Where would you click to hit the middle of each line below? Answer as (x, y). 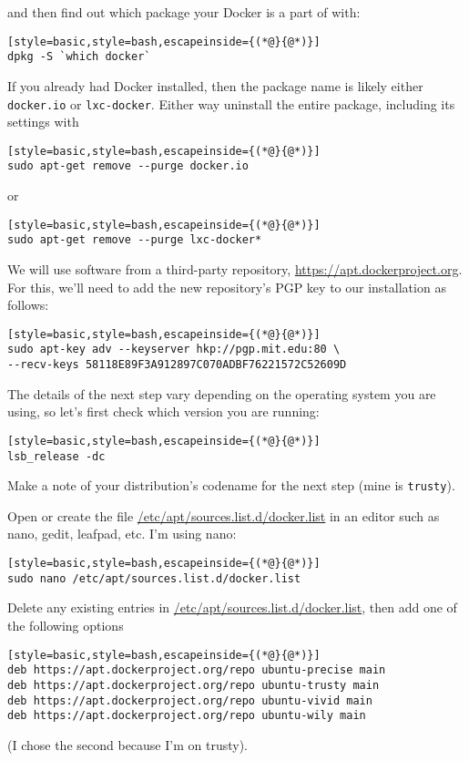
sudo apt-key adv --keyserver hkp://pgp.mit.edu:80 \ (174, 350)
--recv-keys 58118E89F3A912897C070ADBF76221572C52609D (177, 365)
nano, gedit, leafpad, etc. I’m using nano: (122, 534)
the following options (66, 625)
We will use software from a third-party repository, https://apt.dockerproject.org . (235, 268)
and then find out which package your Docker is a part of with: (184, 12)
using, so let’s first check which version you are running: (163, 411)
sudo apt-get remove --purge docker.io (128, 166)
